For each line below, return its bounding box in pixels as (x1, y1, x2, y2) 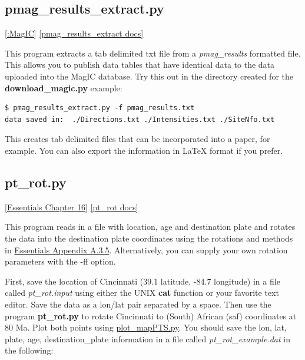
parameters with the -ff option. (5, 255, 116, 267)
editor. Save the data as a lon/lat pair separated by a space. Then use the (5, 298, 271, 310)
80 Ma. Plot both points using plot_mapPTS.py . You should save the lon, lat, (5, 321, 287, 333)
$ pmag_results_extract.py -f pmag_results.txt (5, 104, 195, 113)
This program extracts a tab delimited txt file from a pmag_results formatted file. (5, 47, 301, 59)
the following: (5, 344, 54, 356)
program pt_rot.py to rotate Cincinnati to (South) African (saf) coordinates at (5, 309, 297, 322)
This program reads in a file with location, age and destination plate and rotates (5, 220, 296, 233)
